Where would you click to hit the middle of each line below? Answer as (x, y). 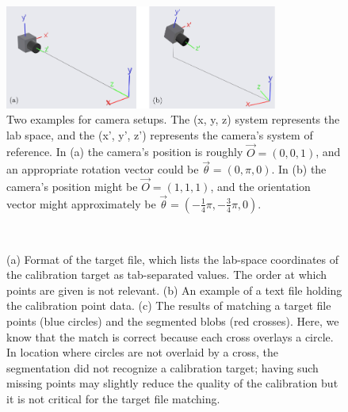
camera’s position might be (72, 187)
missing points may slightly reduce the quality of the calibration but (172, 383)
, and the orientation (260, 187)
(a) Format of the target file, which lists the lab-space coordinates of (173, 259)
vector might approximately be (81, 203)
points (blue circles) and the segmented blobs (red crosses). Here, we (173, 320)
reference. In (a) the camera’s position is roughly (125, 152)
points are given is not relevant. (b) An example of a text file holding (174, 290)
